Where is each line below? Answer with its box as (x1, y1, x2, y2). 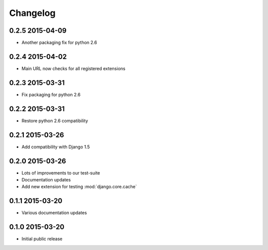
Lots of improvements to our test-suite (21, 169, 100, 176)
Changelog (9, 7, 56, 18)
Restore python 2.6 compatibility (21, 117, 88, 124)
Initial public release (21, 236, 63, 242)
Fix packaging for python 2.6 (21, 91, 81, 97)
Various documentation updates (21, 210, 87, 216)
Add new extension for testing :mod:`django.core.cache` (21, 184, 137, 190)
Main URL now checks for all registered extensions (21, 65, 126, 72)
